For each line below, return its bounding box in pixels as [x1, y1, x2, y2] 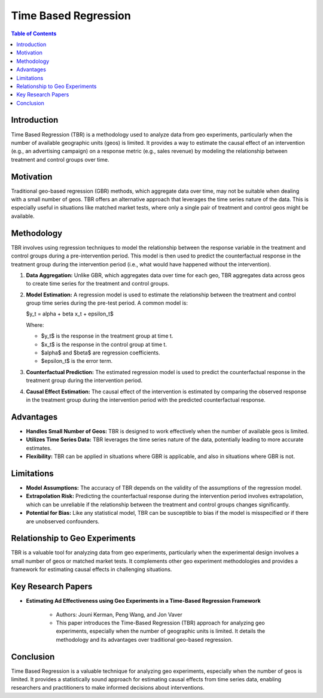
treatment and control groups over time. [11, 156, 109, 163]
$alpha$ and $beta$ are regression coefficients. [41, 349, 160, 356]
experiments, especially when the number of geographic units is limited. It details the [56, 627, 266, 635]
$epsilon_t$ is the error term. [41, 357, 113, 365]
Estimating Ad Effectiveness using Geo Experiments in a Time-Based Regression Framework [26, 597, 261, 605]
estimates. [26, 444, 52, 451]
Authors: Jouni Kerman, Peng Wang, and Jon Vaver [56, 611, 182, 618]
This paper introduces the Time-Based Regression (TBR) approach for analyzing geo [56, 619, 266, 626]
